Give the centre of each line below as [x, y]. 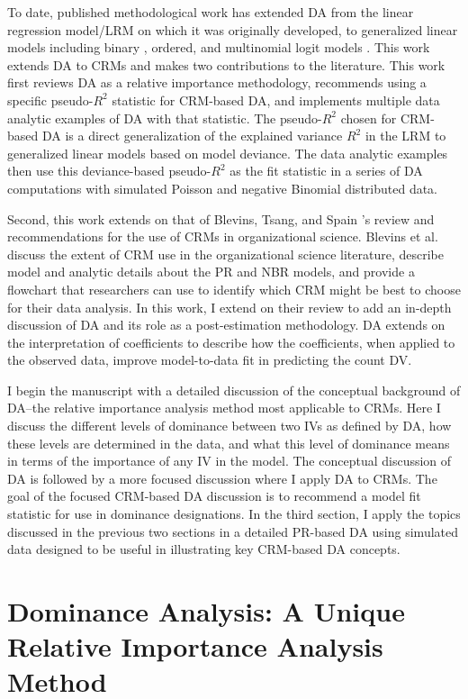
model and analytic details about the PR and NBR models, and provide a [211, 272]
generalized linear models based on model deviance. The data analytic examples [228, 153]
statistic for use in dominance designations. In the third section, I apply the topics [234, 514]
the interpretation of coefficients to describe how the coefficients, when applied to [231, 342]
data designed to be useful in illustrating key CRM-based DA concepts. [204, 549]
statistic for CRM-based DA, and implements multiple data [276, 100]
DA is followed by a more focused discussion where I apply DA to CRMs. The [222, 478]
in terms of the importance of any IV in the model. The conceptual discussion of [229, 461]
